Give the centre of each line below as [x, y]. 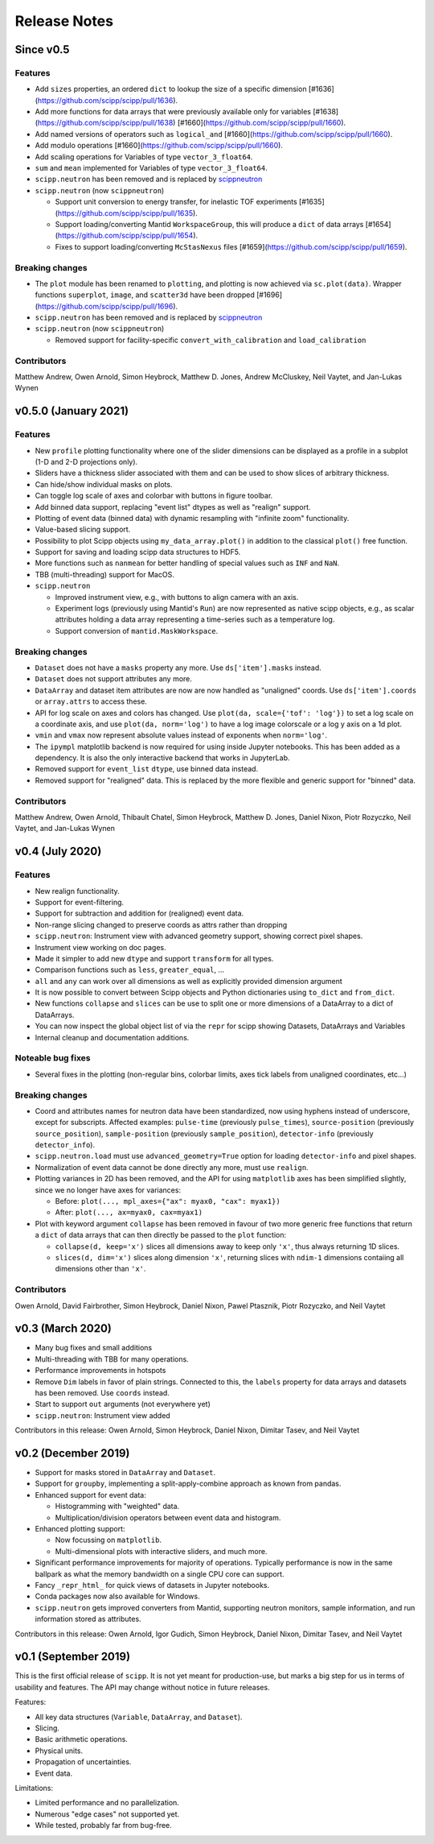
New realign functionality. [77, 891]
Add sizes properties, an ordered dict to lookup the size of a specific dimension [171, 89]
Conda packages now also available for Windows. [117, 1596]
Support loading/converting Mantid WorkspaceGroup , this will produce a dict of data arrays [209, 224]
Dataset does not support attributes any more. [114, 679]
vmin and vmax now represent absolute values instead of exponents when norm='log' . [181, 735]
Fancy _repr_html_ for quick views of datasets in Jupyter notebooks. [152, 1585]
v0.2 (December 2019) [72, 1453]
